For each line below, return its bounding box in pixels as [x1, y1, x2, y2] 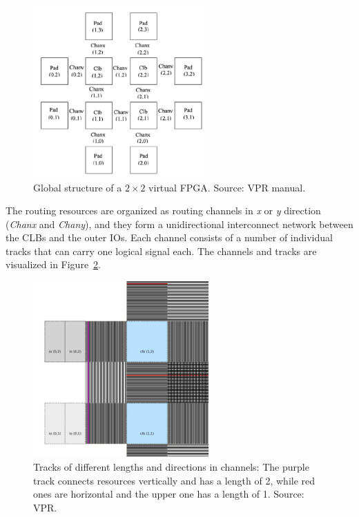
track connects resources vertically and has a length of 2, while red [33, 473, 316, 487]
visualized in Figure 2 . [6, 257, 101, 272]
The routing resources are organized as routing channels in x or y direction [6, 203, 321, 218]
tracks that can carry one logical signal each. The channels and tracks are [6, 243, 317, 258]
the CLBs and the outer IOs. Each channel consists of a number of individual [6, 230, 333, 245]
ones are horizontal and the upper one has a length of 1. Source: [33, 487, 304, 501]
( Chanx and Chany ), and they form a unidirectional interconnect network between [6, 216, 353, 231]
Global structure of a [33, 180, 122, 194]
